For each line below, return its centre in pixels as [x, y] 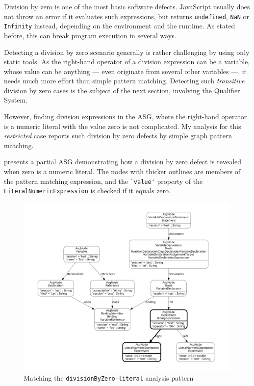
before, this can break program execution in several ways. [90, 35]
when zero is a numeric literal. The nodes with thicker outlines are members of [122, 171]
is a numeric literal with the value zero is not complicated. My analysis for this [123, 126]
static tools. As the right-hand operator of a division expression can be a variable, [127, 62]
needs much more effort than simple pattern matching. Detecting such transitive [124, 81]
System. [16, 100]
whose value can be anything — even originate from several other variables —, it [126, 71]
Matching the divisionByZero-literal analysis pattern [109, 378]
